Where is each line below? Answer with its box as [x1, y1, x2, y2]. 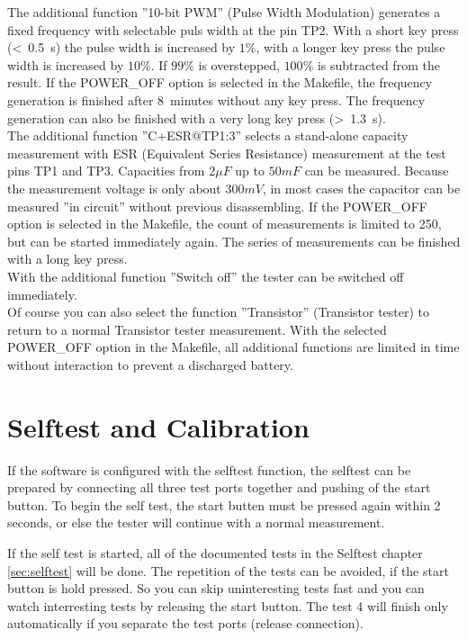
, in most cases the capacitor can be [262, 178, 461, 197]
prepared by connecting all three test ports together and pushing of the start [7, 478, 431, 497]
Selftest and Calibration [7, 408, 310, 445]
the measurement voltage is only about [7, 178, 221, 197]
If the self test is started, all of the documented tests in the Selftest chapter [7, 543, 423, 562]
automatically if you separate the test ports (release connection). [7, 614, 364, 633]
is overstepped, [198, 55, 280, 74]
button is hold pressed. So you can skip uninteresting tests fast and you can [7, 579, 425, 598]
